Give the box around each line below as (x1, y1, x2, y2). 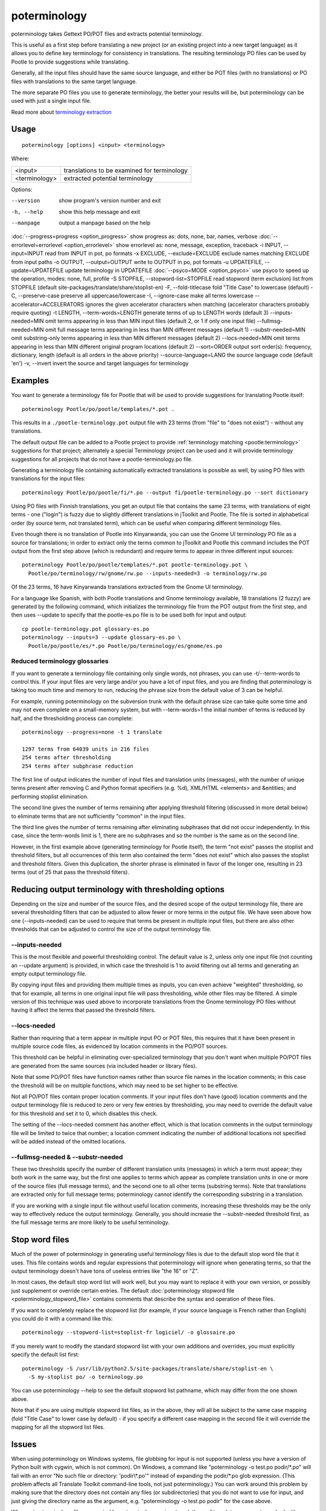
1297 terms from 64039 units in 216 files (22, 745, 150, 752)
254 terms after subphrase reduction (22, 762, 134, 769)
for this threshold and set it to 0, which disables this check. (11, 1110, 158, 1117)
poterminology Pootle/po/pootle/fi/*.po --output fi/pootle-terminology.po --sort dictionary (22, 489, 308, 496)
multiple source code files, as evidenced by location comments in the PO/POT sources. (11, 1043, 228, 1050)
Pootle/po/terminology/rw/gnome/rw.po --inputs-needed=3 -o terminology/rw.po (28, 570, 267, 577)
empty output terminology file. (11, 970, 87, 977)
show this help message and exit (59, 208, 140, 215)
